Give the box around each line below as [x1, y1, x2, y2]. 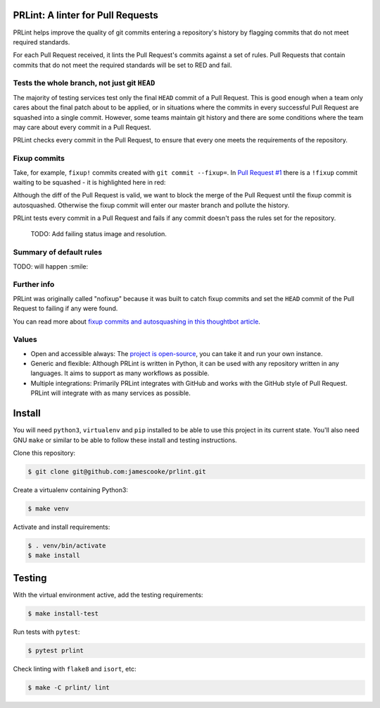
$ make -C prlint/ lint [27, 683, 110, 691]
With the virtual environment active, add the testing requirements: [13, 590, 203, 599]
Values [13, 335, 38, 345]
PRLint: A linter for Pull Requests [13, 9, 158, 21]
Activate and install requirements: [13, 523, 110, 531]
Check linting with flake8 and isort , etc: [13, 664, 137, 673]
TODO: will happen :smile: [13, 262, 88, 271]
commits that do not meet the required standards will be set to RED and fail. [13, 61, 232, 69]
